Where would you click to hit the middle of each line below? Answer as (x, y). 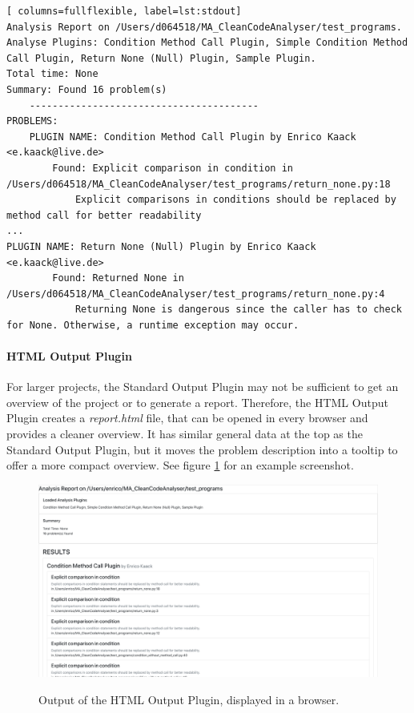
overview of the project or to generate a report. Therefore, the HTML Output (197, 402)
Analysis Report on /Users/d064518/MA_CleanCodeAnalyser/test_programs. (204, 27)
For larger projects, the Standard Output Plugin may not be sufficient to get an (203, 387)
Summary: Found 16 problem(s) (87, 89)
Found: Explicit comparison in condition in (173, 168)
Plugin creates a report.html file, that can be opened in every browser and (187, 418)
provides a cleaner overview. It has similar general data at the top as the (185, 434)
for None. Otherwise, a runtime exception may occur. (153, 325)
